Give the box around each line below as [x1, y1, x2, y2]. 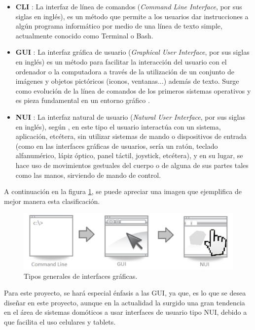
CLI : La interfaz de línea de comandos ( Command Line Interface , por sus [15, 1, 242, 11]
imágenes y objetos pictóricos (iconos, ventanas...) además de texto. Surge [15, 76, 239, 86]
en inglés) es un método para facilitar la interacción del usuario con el [15, 56, 227, 66]
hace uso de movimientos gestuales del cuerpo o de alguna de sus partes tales [15, 160, 249, 170]
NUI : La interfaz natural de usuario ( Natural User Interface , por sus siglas [15, 111, 245, 122]
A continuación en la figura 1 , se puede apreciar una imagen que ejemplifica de [4, 186, 242, 197]
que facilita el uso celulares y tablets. [4, 316, 116, 327]
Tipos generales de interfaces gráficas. [24, 271, 138, 281]
